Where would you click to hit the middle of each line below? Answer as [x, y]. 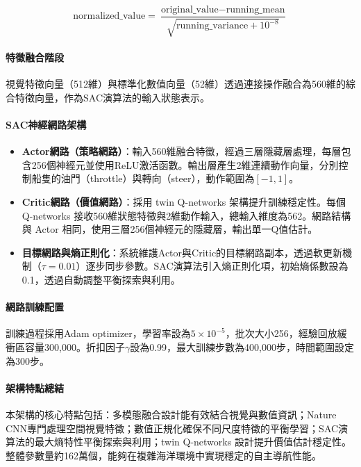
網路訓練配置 [35, 307]
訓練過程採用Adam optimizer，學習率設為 [98, 333]
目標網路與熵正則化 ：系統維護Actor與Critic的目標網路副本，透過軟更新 [182, 252]
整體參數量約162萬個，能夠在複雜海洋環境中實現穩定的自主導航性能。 [163, 455]
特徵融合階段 [35, 57]
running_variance [212, 26]
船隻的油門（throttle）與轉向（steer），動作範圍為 [143, 178]
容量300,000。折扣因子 [75, 346]
